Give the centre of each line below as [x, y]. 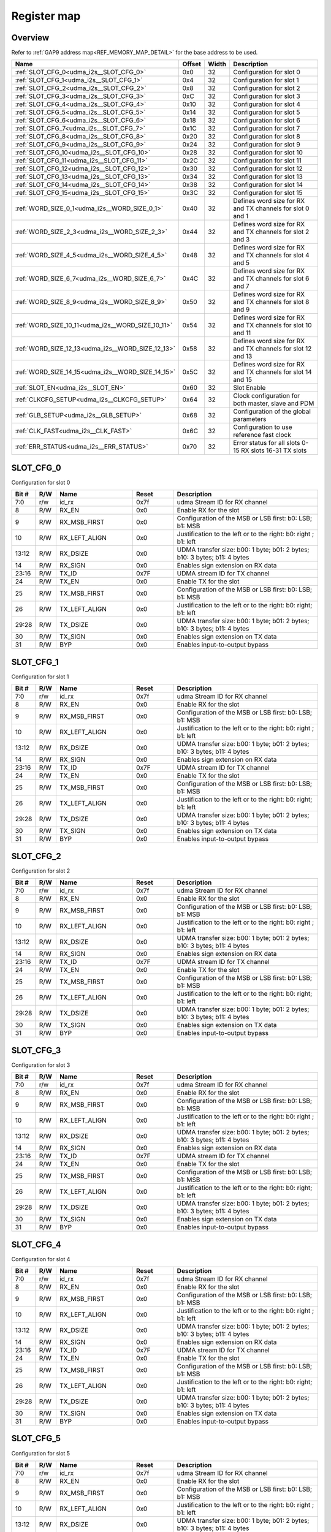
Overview [30, 38]
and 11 [242, 333]
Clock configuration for [267, 396]
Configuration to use [263, 427]
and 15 [243, 380]
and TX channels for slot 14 [272, 372]
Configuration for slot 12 [268, 169]
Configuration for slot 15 [268, 193]
